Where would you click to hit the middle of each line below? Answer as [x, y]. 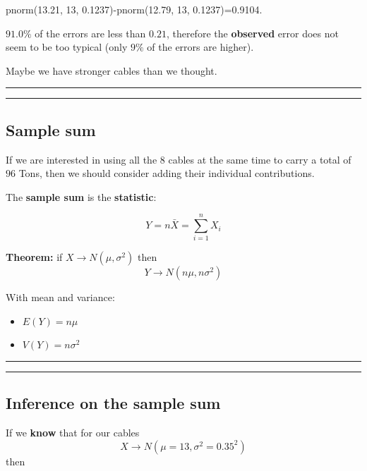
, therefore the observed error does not [252, 33]
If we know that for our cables [73, 433]
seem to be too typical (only [67, 47]
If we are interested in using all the [82, 159]
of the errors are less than [90, 33]
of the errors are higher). [200, 47]
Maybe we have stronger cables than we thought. [112, 70]
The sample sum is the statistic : [81, 196]
